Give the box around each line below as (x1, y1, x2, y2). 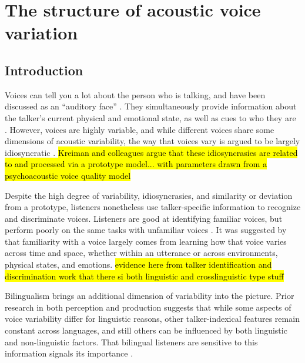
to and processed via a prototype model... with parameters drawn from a (5, 158, 267, 170)
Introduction (5, 61, 83, 79)
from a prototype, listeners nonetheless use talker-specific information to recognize (5, 201, 301, 213)
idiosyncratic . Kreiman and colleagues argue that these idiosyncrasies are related (5, 146, 298, 158)
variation (5, 21, 78, 45)
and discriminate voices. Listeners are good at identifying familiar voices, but (5, 212, 283, 224)
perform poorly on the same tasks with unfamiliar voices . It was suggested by (5, 224, 287, 236)
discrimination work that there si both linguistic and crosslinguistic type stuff (5, 269, 284, 282)
